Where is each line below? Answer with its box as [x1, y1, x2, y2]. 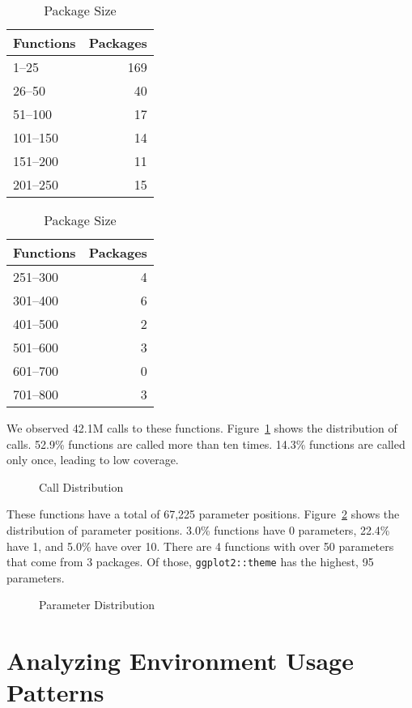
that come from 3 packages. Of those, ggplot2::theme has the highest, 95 [6, 553, 374, 570]
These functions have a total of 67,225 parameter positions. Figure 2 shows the [6, 505, 400, 522]
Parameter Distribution [39, 596, 155, 613]
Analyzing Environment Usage [6, 644, 354, 677]
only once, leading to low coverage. [6, 451, 179, 468]
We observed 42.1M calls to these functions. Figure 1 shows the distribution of [6, 420, 397, 436]
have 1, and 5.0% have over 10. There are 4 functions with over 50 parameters [6, 537, 394, 554]
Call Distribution [39, 478, 124, 495]
